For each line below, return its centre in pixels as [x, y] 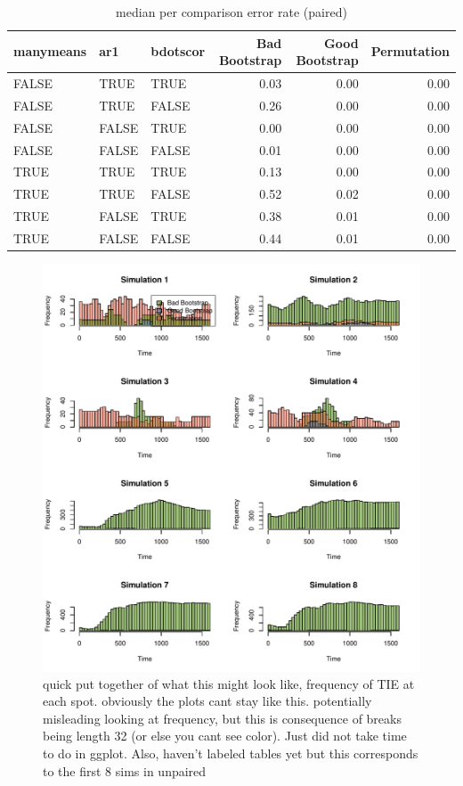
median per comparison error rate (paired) [231, 12]
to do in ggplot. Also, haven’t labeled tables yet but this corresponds [231, 753]
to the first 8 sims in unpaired [125, 770]
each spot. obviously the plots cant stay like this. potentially [207, 701]
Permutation [410, 51]
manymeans [50, 51]
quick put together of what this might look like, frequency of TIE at [229, 683]
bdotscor [178, 51]
